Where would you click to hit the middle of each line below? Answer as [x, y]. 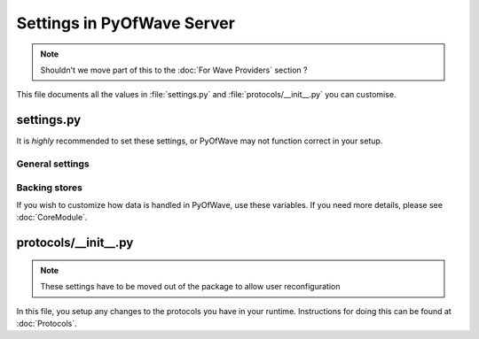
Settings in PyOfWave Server [126, 23]
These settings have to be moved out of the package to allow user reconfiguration [190, 287]
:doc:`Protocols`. [47, 323]
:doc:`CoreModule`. [52, 218]
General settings [53, 164]
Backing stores [50, 188]
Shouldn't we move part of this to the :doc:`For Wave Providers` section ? [174, 70]
